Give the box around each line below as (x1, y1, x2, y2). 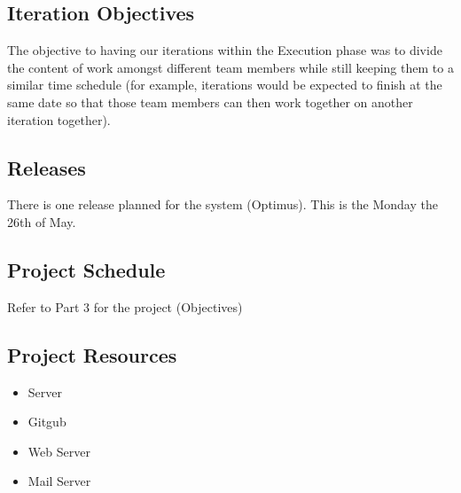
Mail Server (27, 472, 91, 490)
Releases (7, 153, 86, 181)
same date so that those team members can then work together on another (7, 92, 413, 111)
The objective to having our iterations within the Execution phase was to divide (7, 41, 442, 59)
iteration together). (7, 110, 111, 129)
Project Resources (7, 340, 177, 368)
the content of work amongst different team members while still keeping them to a (7, 58, 454, 76)
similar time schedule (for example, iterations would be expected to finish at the (7, 75, 442, 94)
